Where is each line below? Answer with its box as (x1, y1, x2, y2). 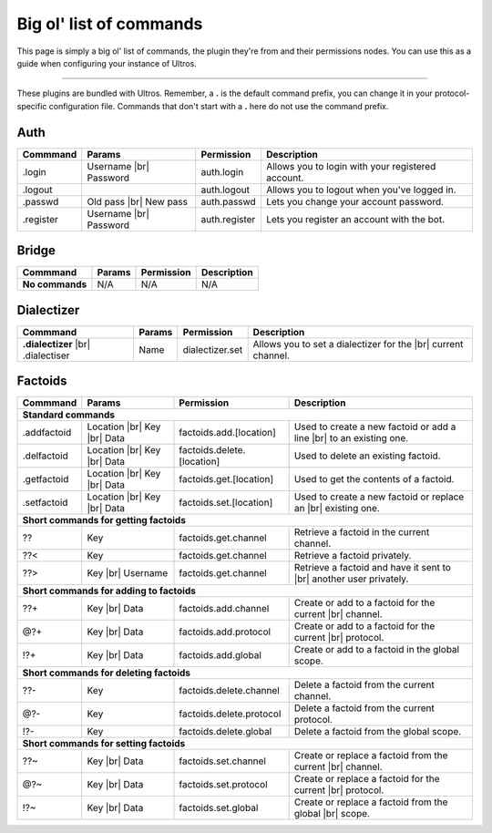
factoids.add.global (179, 649, 261, 662)
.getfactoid (22, 473, 69, 486)
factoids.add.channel (179, 602, 270, 615)
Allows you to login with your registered (265, 159, 436, 172)
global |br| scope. (293, 807, 371, 820)
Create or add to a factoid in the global (293, 643, 460, 656)
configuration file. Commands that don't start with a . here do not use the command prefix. (48, 100, 389, 111)
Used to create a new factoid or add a (293, 420, 456, 433)
